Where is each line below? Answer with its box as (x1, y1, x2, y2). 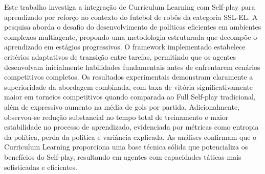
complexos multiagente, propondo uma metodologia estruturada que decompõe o (4, 31, 257, 42)
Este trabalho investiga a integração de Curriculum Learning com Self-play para (4, 2, 255, 12)
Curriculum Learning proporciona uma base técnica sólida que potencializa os (4, 141, 248, 152)
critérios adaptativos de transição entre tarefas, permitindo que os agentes (4, 51, 236, 62)
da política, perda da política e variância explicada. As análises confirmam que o (4, 131, 257, 142)
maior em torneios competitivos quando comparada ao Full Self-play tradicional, (4, 91, 256, 102)
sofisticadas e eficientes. (4, 161, 77, 172)
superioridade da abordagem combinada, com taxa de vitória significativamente (4, 81, 253, 92)
